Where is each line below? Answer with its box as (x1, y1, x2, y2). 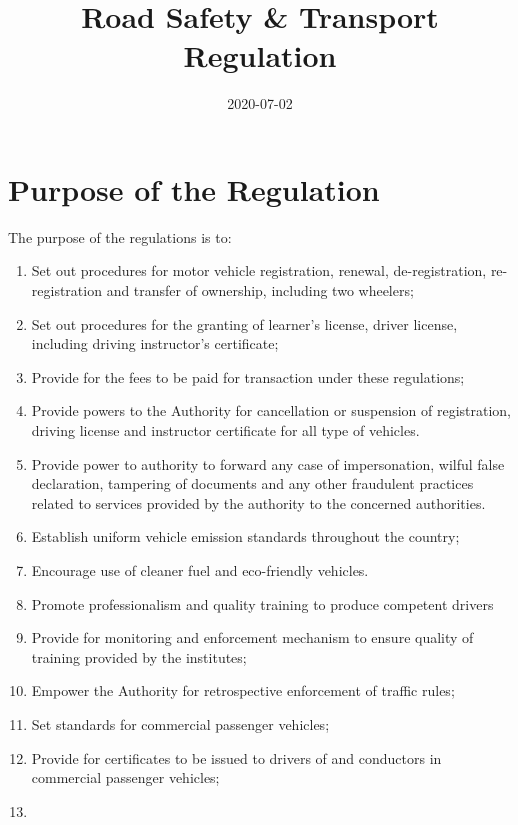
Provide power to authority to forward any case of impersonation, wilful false (31, 453, 505, 474)
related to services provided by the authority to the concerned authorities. (31, 492, 486, 513)
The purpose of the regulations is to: (8, 226, 232, 247)
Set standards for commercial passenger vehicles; (31, 713, 330, 734)
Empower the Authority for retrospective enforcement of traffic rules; (31, 680, 455, 701)
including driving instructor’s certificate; (31, 333, 279, 354)
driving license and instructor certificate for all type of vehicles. (31, 420, 420, 440)
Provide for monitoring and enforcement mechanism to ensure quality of (31, 627, 474, 648)
